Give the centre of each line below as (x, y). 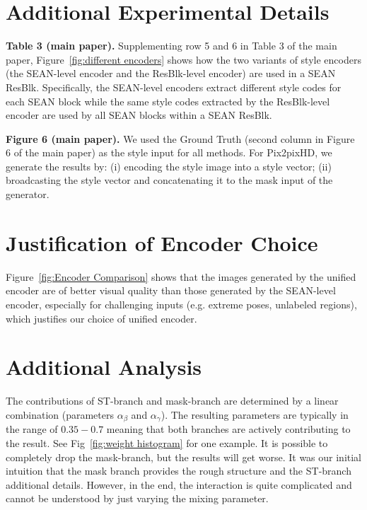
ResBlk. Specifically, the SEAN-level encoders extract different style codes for (174, 87)
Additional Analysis (104, 367)
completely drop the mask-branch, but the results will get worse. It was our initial (184, 457)
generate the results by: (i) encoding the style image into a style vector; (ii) (169, 166)
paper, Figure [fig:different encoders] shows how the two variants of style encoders (183, 59)
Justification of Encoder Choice (162, 242)
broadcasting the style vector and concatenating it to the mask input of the (169, 180)
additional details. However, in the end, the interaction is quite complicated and (179, 484)
